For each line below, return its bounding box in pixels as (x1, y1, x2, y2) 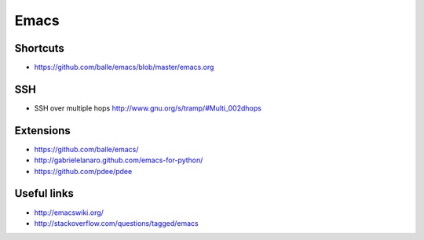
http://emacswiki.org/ (34, 208, 104, 217)
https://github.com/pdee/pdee (34, 166, 133, 176)
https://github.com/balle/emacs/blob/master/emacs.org (34, 63, 214, 72)
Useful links (14, 187, 75, 200)
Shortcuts (14, 42, 64, 55)
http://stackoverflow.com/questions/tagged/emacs (34, 218, 199, 227)
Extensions (14, 124, 71, 137)
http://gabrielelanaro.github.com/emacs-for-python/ (34, 155, 203, 165)
